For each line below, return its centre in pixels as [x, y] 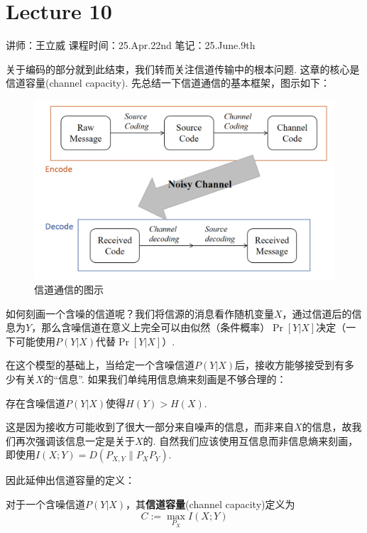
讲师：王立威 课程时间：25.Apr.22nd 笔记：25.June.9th [131, 45]
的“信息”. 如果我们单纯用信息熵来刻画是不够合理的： [165, 379]
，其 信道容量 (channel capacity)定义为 [210, 504]
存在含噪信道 [35, 403]
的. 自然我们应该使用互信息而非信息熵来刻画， [251, 440]
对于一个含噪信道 [45, 504]
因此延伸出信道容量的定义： [70, 480]
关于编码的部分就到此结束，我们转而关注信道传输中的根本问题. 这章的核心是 [183, 69]
